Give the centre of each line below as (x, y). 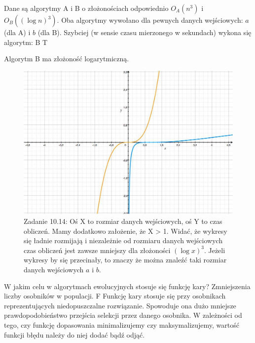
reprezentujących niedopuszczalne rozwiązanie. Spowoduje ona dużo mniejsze (120, 305)
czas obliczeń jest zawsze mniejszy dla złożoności (97, 250)
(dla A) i (17, 32)
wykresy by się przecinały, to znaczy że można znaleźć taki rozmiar (125, 260)
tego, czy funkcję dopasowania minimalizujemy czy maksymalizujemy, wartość (122, 324)
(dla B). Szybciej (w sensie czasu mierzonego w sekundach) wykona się (145, 32)
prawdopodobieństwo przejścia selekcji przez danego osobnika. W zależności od (123, 315)
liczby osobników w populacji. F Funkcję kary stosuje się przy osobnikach (115, 296)
